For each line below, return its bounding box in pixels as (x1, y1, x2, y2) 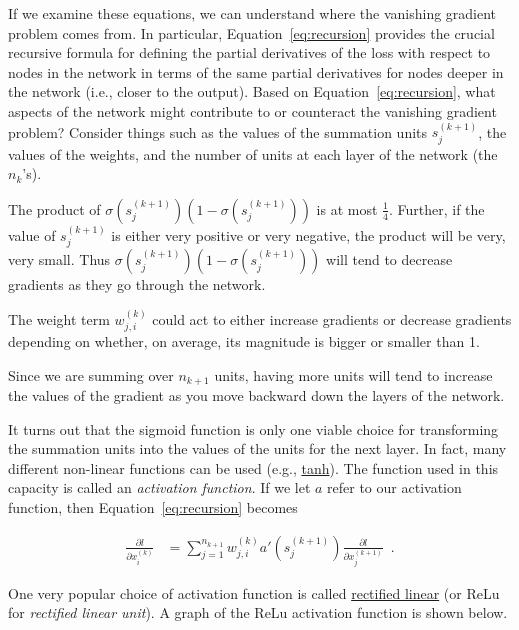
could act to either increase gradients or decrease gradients (152, 308, 512, 329)
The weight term (8, 308, 110, 329)
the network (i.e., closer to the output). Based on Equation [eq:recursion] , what (8, 81, 496, 102)
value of (8, 224, 56, 245)
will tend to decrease (326, 249, 453, 270)
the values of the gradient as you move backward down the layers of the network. (8, 385, 505, 406)
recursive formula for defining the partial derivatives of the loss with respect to (8, 42, 491, 63)
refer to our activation (327, 477, 462, 498)
